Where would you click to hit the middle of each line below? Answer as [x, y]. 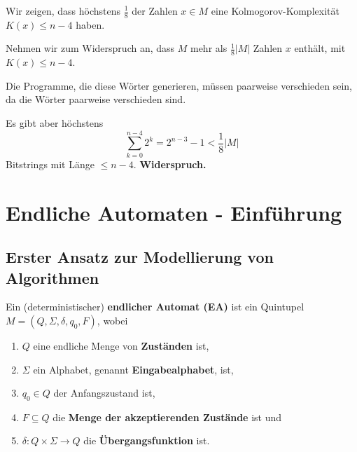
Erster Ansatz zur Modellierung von [140, 257]
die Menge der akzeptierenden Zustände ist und [167, 417]
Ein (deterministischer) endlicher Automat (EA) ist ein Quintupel [155, 307]
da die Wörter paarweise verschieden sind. [96, 99]
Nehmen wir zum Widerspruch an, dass [90, 48]
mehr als [209, 48]
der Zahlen [155, 11]
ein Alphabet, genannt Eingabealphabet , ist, [133, 369]
